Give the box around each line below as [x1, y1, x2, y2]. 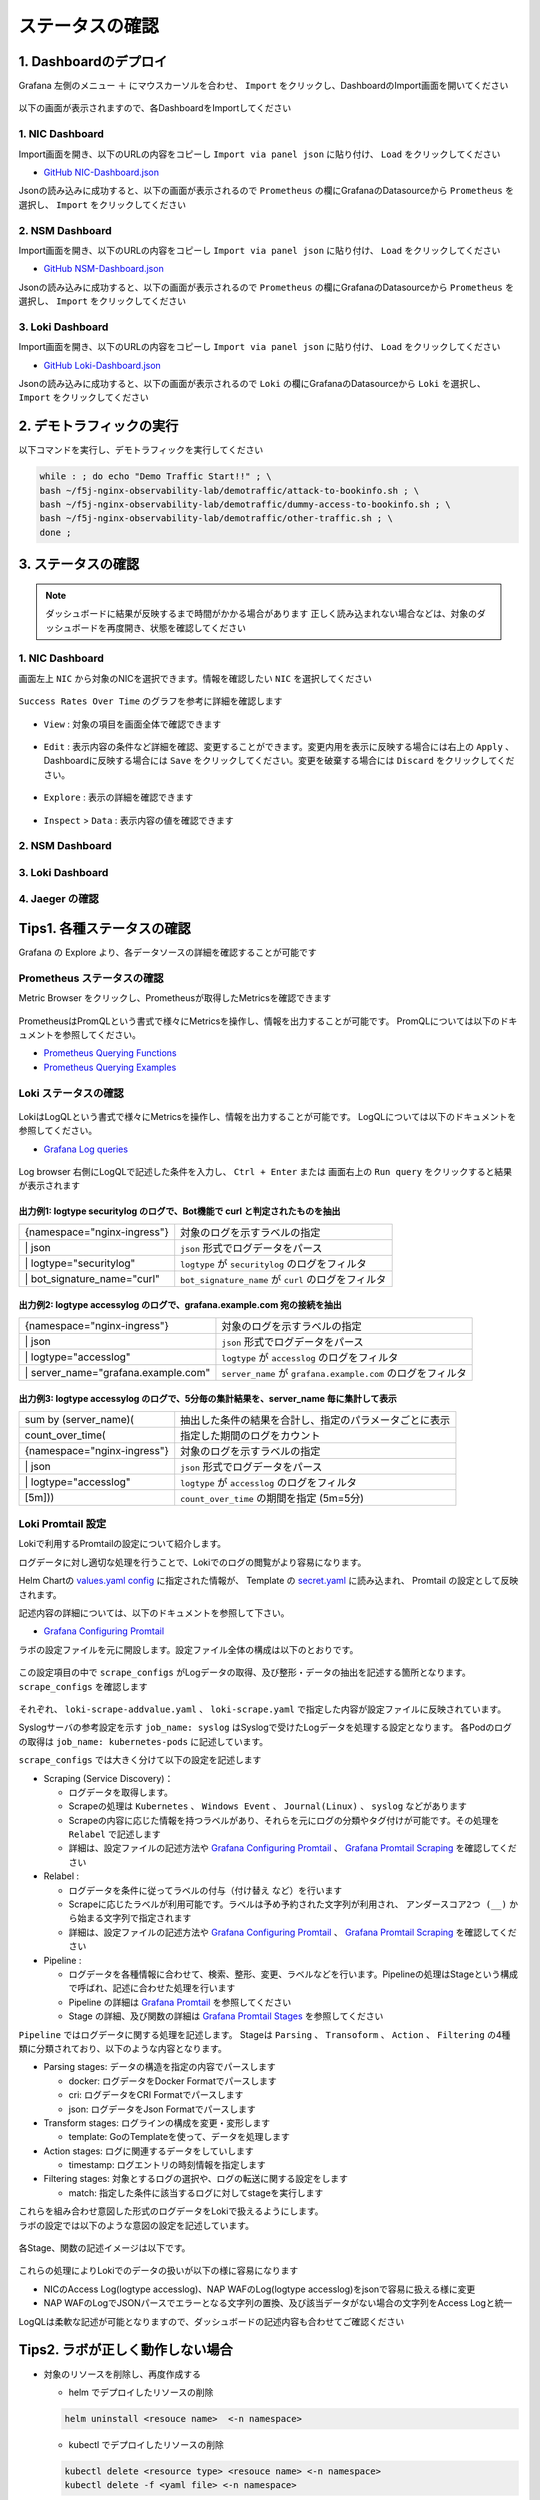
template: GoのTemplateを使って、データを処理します [68, 2131, 290, 2143]
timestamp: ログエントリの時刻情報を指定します [68, 2159, 267, 2171]
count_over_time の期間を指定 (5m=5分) [180, 1491, 365, 1505]
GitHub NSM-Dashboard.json [43, 263, 164, 275]
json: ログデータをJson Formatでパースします [68, 2103, 257, 2115]
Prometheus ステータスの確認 [18, 971, 164, 985]
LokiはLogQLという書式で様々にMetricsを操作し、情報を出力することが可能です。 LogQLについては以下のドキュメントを [18, 1110, 517, 1122]
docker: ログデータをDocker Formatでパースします [68, 2075, 277, 2087]
